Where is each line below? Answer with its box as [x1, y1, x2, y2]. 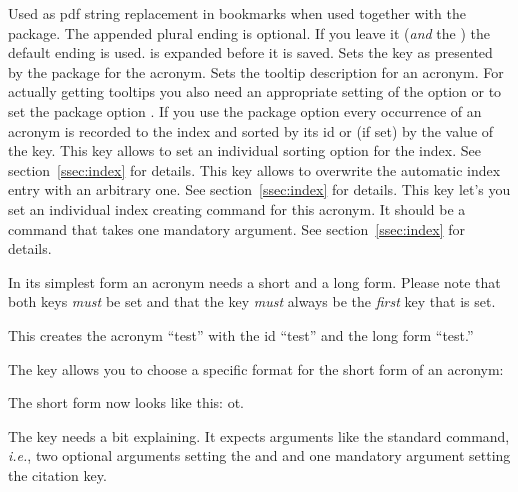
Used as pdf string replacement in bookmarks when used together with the [8, 3, 466, 23]
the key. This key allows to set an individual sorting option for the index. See [8, 140, 481, 161]
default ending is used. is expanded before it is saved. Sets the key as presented [8, 42, 493, 63]
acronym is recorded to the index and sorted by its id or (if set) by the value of [8, 120, 494, 141]
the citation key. [8, 464, 107, 485]
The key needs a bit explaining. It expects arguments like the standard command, [8, 425, 510, 446]
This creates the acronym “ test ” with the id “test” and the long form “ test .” [8, 324, 474, 345]
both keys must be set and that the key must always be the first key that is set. [8, 291, 496, 312]
